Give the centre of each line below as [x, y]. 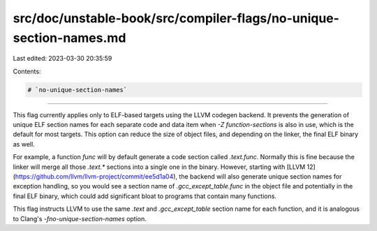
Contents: [27, 71]
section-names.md [69, 38]
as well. [24, 144]
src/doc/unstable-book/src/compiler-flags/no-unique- [176, 18]
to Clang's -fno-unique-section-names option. [80, 218]
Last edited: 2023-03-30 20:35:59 [62, 59]
